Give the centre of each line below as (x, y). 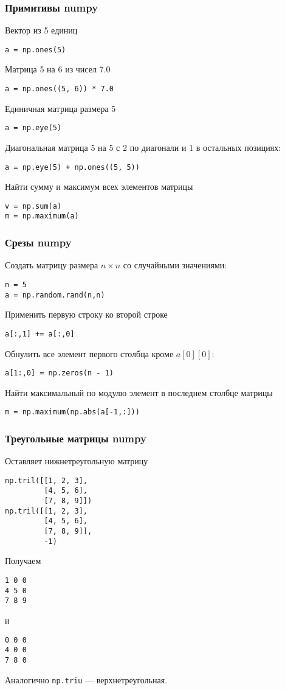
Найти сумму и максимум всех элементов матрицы (99, 186)
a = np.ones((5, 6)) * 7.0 (59, 89)
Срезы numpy (38, 242)
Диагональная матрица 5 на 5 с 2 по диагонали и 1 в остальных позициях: (143, 147)
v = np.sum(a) (33, 206)
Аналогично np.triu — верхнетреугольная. (86, 679)
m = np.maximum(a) (42, 216)
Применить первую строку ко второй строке (86, 314)
